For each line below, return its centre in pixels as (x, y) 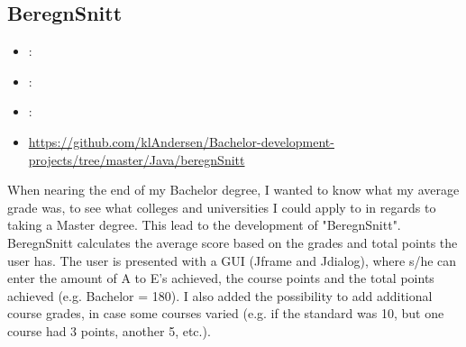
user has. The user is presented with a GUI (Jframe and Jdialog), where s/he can (232, 260)
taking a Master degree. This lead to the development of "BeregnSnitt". (204, 225)
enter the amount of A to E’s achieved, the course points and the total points (221, 278)
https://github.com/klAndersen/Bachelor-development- (181, 141)
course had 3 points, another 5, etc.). (109, 330)
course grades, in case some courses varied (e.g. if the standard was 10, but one (226, 313)
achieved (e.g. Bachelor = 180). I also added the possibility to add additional (220, 295)
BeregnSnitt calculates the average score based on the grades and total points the (233, 242)
